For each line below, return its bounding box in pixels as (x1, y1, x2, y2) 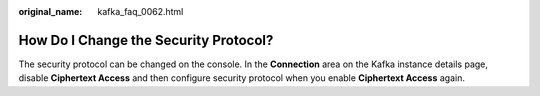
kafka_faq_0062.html (97, 6, 184, 17)
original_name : (18, 6, 83, 17)
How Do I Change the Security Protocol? (18, 31, 274, 49)
